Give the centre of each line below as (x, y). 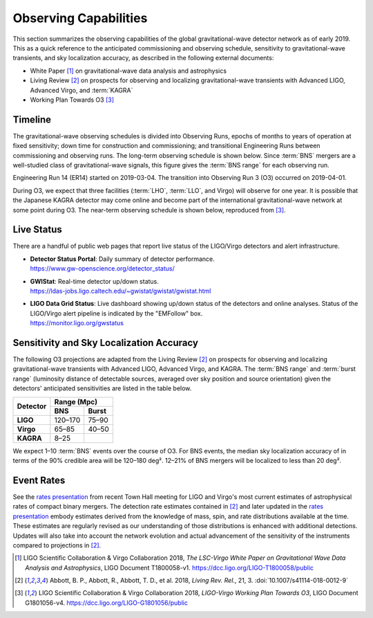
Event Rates (39, 480)
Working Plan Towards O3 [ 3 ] (72, 100)
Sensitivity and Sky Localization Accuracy (105, 343)
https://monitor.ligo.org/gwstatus (77, 323)
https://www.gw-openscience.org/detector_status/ (103, 269)
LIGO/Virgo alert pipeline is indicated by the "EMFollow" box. (116, 313)
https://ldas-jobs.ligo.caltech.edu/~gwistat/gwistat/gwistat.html (121, 291)
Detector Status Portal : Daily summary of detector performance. (123, 259)
